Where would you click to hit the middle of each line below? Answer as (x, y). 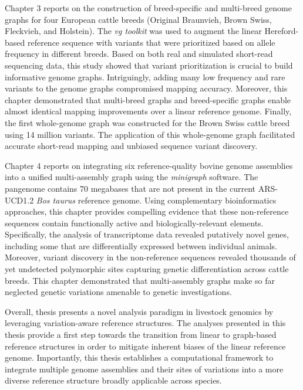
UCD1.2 (19, 200)
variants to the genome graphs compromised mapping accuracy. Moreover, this (146, 88)
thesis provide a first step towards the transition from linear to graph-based (141, 335)
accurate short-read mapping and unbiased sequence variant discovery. (131, 146)
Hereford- (282, 31)
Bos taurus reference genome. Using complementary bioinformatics (156, 200)
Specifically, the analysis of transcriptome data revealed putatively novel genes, (147, 234)
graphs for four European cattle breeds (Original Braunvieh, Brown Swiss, (138, 19)
